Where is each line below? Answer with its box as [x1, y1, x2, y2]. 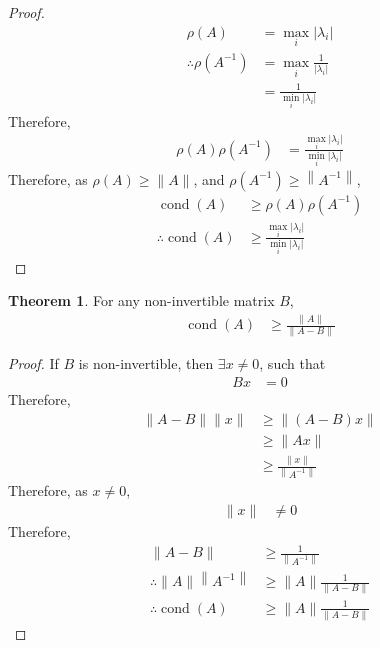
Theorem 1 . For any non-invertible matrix [8, 290, 275, 311]
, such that [259, 353, 326, 374]
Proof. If [8, 353, 59, 374]
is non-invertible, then [78, 353, 214, 374]
